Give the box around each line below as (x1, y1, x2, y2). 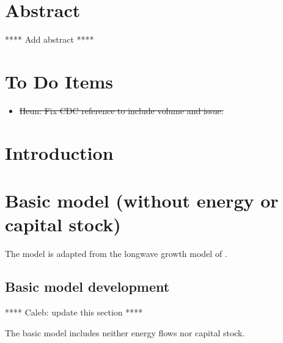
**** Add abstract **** (5, 33, 94, 46)
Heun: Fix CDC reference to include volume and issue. (19, 104, 224, 117)
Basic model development (5, 277, 170, 296)
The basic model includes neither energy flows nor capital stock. (5, 326, 245, 339)
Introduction (5, 140, 114, 165)
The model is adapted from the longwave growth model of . (5, 247, 227, 260)
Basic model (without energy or (5, 188, 279, 212)
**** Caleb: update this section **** (5, 305, 143, 318)
